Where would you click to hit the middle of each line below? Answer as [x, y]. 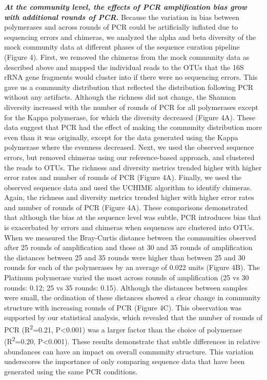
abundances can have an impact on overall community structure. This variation [129, 351]
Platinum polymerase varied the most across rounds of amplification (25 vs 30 [127, 277]
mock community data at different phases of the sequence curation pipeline [122, 47]
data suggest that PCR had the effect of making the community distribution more [133, 127]
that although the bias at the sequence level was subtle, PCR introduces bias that [133, 217]
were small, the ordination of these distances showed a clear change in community [132, 297]
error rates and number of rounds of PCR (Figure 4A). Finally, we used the [123, 177]
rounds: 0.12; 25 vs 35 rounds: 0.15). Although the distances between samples [126, 287]
